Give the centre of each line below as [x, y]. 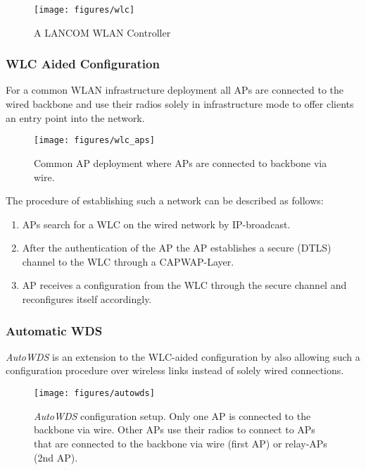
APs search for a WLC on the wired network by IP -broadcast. [156, 224]
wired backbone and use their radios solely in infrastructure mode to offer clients [180, 104]
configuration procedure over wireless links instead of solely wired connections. [175, 370]
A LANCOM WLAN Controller [102, 32]
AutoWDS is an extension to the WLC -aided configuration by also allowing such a [183, 356]
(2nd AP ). [56, 457]
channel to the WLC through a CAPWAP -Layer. [128, 261]
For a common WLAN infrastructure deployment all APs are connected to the [175, 90]
